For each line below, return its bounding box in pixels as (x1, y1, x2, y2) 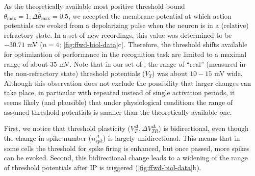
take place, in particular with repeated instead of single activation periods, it (4, 87, 235, 98)
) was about (152, 68, 188, 78)
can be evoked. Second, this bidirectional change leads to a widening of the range (4, 152, 248, 163)
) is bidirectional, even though (158, 123, 249, 133)
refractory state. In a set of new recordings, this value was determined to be (4, 29, 232, 40)
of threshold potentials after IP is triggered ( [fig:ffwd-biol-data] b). (4, 162, 201, 173)
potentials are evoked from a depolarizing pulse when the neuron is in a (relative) (4, 20, 249, 30)
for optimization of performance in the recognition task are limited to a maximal (4, 49, 247, 59)
